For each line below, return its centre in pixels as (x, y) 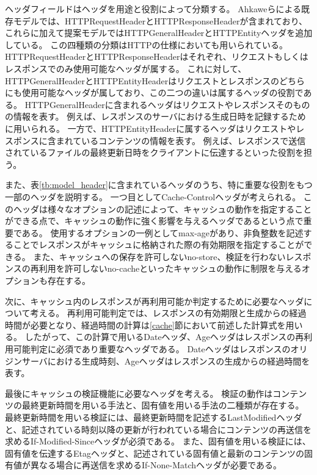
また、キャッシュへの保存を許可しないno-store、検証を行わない (159, 256)
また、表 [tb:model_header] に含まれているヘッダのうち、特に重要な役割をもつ (159, 185)
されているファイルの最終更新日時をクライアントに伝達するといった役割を (155, 152)
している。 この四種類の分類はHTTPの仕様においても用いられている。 (146, 44)
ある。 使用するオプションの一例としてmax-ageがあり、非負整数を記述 (162, 232)
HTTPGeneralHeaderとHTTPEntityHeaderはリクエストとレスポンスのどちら (155, 80)
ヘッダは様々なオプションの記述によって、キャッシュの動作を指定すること (162, 208)
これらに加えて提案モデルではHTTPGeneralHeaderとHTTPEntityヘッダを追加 (159, 33)
